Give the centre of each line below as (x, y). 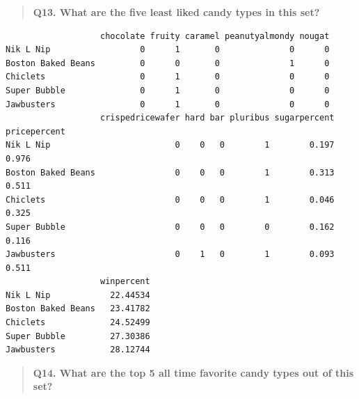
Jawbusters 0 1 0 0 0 (168, 104)
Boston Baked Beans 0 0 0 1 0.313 (170, 172)
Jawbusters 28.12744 (78, 350)
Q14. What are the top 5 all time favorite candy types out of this (193, 372)
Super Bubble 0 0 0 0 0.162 (170, 227)
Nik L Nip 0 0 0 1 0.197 (170, 145)
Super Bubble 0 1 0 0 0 (168, 90)
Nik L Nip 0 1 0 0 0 (168, 50)
